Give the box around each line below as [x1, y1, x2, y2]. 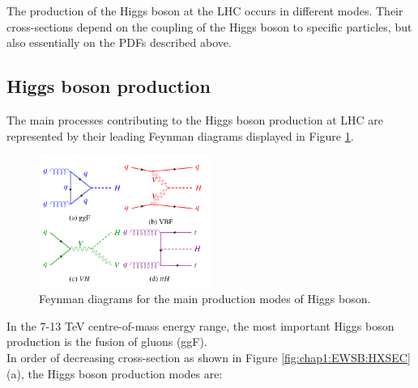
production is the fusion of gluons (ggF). [6, 333, 207, 350]
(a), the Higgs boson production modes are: [6, 365, 223, 382]
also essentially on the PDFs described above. [6, 34, 232, 51]
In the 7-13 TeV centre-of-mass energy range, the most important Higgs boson [6, 317, 395, 334]
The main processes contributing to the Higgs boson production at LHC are [6, 111, 384, 128]
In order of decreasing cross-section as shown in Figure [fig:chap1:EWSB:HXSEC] [6, 349, 411, 366]
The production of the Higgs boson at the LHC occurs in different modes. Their [6, 2, 403, 19]
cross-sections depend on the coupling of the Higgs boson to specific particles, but [6, 18, 412, 35]
